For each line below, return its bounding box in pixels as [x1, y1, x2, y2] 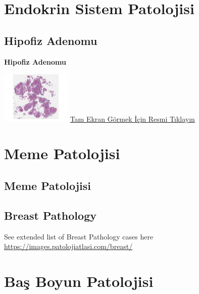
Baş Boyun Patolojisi [4, 271, 154, 291]
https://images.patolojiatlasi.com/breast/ [4, 241, 133, 252]
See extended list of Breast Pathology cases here [4, 231, 154, 241]
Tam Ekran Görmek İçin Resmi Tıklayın [70, 113, 195, 124]
